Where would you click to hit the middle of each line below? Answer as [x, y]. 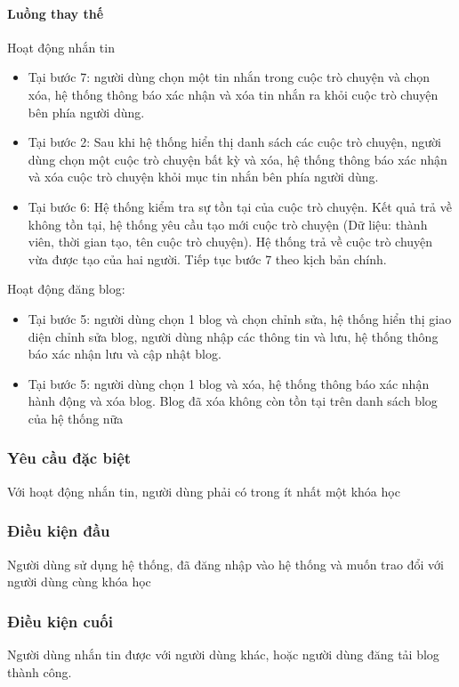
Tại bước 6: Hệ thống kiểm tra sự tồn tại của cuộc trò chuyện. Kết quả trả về [240, 206]
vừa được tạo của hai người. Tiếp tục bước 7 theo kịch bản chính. [207, 259]
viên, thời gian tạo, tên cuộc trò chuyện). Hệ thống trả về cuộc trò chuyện [230, 242]
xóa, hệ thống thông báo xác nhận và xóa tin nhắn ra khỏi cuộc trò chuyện [233, 94]
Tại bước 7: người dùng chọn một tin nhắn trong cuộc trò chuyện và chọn [229, 77]
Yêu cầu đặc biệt [69, 458]
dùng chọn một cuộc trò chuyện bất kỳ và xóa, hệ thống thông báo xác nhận [238, 159]
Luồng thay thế [56, 13]
